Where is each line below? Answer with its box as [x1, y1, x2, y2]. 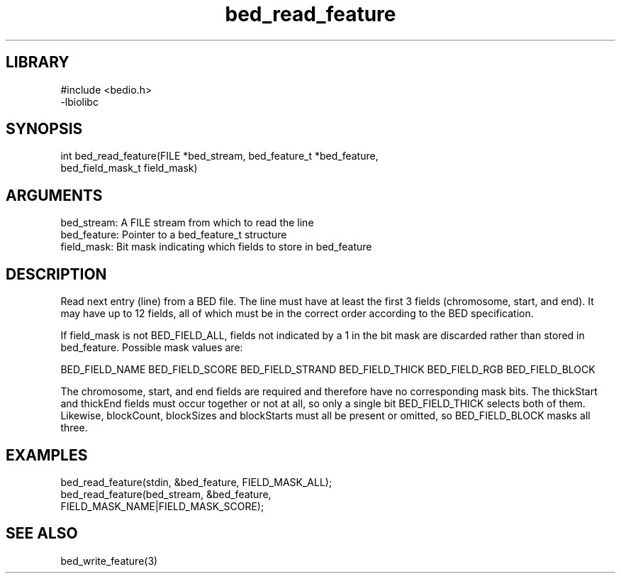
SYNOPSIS [6, 120, 83, 138]
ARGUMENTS [6, 186, 103, 204]
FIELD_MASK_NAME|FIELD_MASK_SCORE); [60, 500, 264, 512]
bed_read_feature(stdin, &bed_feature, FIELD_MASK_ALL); [60, 475, 332, 488]
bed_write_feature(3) [60, 554, 158, 567]
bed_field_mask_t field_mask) [60, 162, 198, 175]
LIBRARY [6, 53, 69, 72]
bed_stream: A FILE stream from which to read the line [60, 216, 314, 229]
